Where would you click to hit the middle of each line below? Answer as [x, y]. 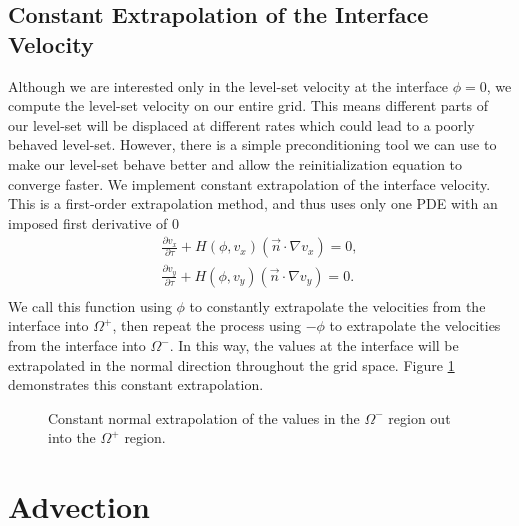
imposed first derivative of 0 [93, 222]
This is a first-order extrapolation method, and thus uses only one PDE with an [253, 203]
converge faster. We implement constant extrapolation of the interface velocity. [249, 183]
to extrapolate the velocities [415, 325]
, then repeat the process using [206, 325]
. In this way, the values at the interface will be [314, 345]
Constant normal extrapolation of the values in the [204, 417]
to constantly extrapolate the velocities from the [337, 305]
